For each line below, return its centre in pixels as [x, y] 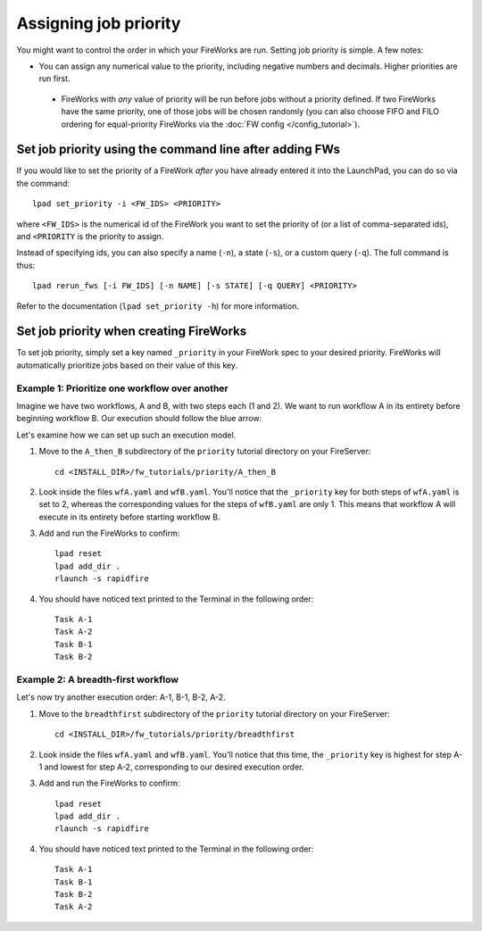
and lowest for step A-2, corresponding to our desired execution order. [174, 767]
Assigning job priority [99, 23]
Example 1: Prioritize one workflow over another [122, 388]
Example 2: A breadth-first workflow [97, 679]
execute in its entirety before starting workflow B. [129, 517]
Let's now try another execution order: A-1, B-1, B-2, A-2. [121, 697]
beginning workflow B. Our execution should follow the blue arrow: [139, 419]
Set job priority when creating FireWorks [132, 332]
